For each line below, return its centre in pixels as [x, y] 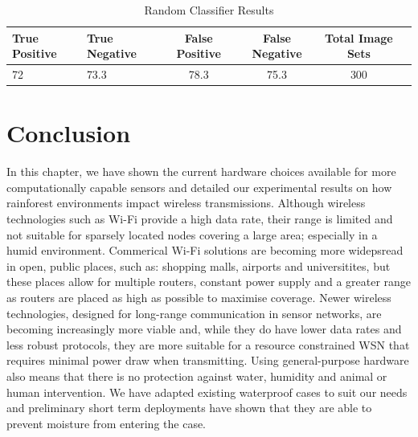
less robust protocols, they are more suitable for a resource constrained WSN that [208, 344]
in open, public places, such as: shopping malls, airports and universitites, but [199, 265]
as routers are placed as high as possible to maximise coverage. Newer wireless [199, 297]
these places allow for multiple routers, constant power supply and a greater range [209, 282]
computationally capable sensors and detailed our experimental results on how [199, 187]
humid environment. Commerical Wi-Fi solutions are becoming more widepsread [205, 250]
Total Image [359, 37]
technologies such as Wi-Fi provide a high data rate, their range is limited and [200, 219]
